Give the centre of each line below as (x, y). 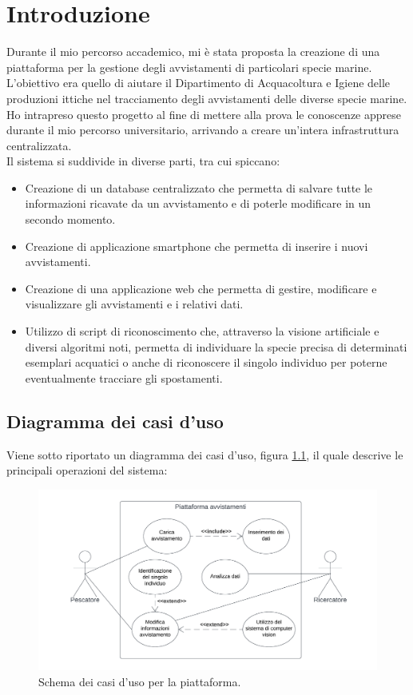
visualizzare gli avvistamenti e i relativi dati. (134, 304)
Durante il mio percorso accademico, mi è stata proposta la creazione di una (193, 52)
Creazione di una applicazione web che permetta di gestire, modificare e (201, 288)
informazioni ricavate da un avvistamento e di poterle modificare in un (198, 203)
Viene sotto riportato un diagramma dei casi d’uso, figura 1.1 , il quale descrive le (205, 454)
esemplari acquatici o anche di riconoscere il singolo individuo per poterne (206, 362)
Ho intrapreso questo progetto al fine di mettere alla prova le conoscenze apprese (204, 114)
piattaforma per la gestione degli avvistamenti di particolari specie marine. (189, 67)
